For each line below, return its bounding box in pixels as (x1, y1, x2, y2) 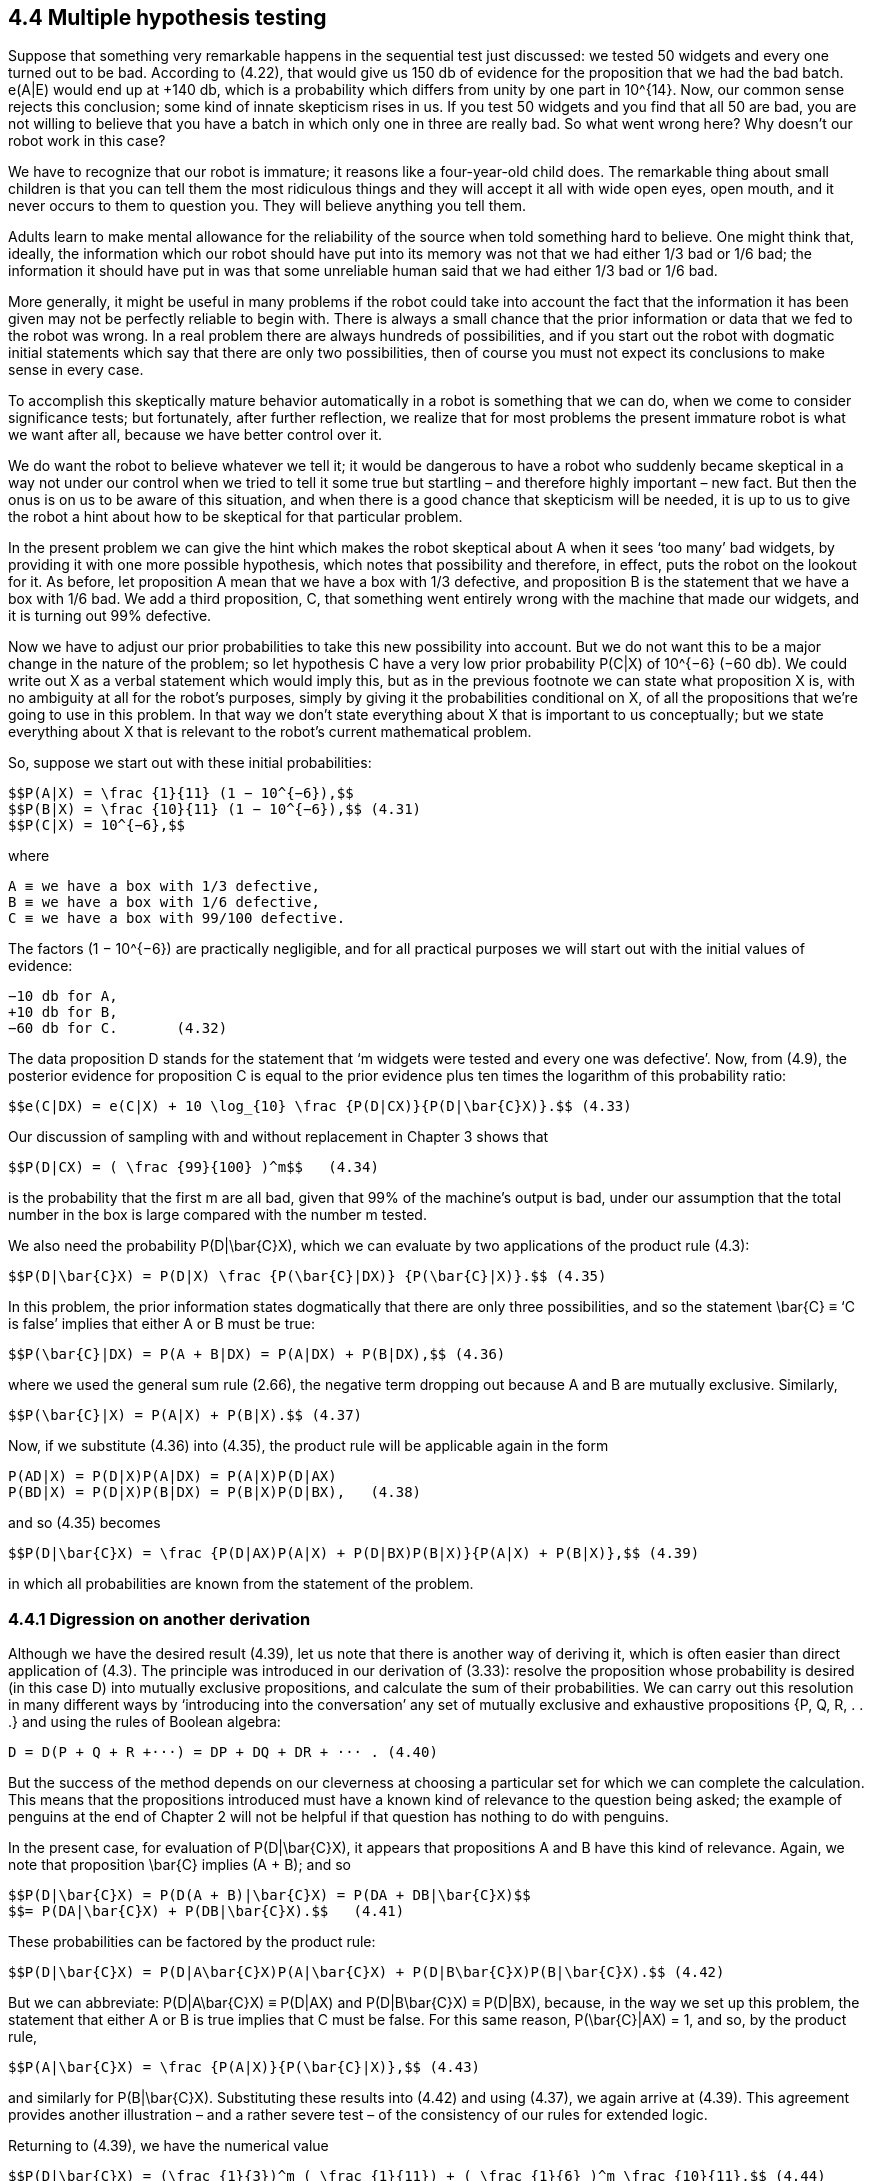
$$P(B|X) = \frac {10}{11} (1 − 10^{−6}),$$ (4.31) (8, 801, 422, 818)
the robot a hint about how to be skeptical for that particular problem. (8, 508, 463, 526)
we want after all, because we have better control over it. (8, 426, 383, 444)
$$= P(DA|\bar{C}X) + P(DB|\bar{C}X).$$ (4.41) (8, 1903, 405, 1920)
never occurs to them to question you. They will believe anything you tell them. (8, 197, 526, 215)
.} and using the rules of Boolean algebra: (8, 1713, 281, 1731)
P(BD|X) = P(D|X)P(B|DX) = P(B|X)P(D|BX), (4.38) (8, 1484, 422, 1501)
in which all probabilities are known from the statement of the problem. (8, 1575, 474, 1593)
